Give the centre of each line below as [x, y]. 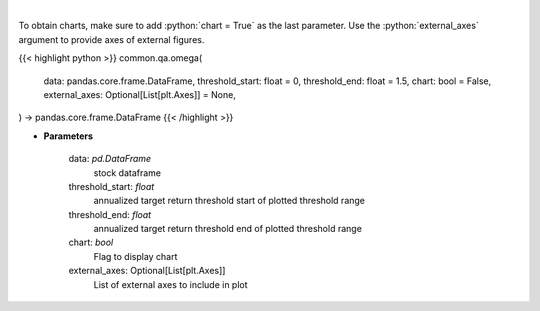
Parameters [68, 136]
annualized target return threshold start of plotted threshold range [229, 201]
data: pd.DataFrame [110, 159]
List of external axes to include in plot [171, 284]
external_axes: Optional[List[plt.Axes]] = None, [140, 94]
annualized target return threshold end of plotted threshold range [227, 229]
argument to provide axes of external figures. [111, 39]
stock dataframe [127, 172]
